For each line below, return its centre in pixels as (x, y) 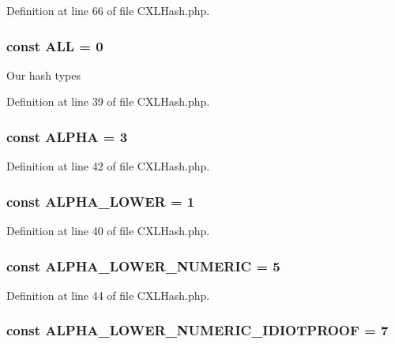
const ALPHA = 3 (67, 136)
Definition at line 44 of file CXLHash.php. (108, 295)
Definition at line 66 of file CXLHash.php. (108, 10)
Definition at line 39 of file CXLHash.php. (108, 101)
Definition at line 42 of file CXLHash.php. (108, 166)
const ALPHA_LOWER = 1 (101, 201)
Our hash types (43, 75)
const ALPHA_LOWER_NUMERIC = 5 (143, 265)
